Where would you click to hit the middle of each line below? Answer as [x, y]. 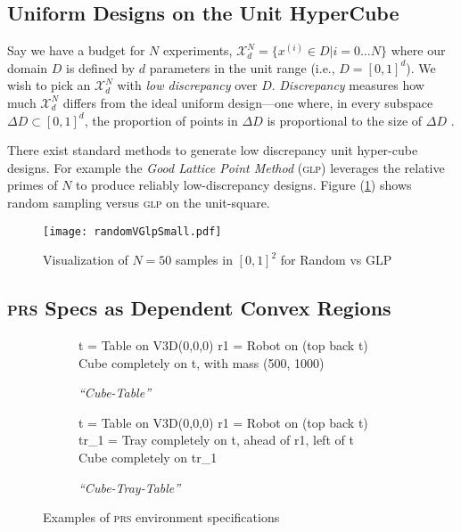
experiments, [198, 50]
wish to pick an [49, 85]
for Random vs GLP [336, 260]
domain [28, 67]
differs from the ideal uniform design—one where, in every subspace [248, 102]
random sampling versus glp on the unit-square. [139, 202]
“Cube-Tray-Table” [130, 487]
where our [418, 50]
